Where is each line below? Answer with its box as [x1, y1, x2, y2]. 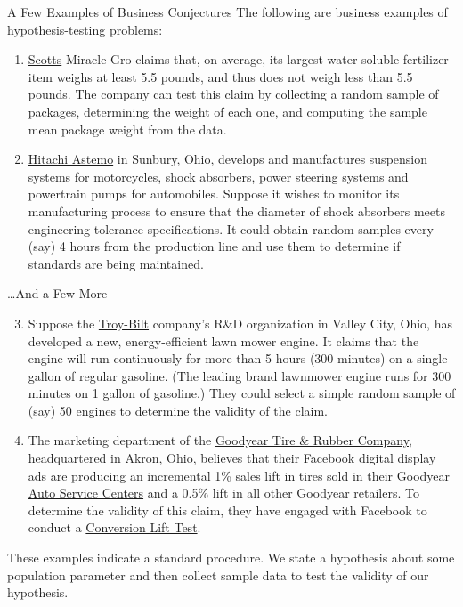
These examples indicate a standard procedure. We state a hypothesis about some [7, 548, 455, 567]
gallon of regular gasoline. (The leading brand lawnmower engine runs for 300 [28, 366, 451, 384]
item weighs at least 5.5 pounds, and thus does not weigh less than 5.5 [28, 67, 413, 85]
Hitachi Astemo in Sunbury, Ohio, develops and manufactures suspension [28, 150, 427, 168]
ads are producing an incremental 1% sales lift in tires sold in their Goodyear [28, 465, 451, 484]
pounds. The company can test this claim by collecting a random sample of [28, 85, 439, 103]
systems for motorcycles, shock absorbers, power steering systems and [28, 166, 409, 185]
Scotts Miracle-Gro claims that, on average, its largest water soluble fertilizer [28, 50, 449, 69]
